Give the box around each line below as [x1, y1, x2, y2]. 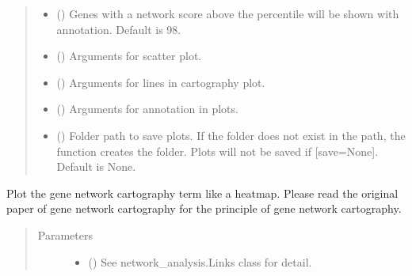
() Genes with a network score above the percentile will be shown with [56, 6, 399, 21]
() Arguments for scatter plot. [56, 47, 202, 64]
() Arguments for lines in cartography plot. [56, 74, 265, 90]
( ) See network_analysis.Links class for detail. [88, 253, 312, 270]
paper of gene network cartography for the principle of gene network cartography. [6, 200, 402, 217]
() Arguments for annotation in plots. [56, 100, 238, 117]
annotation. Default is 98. [56, 21, 181, 37]
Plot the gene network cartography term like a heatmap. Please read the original [6, 184, 399, 201]
